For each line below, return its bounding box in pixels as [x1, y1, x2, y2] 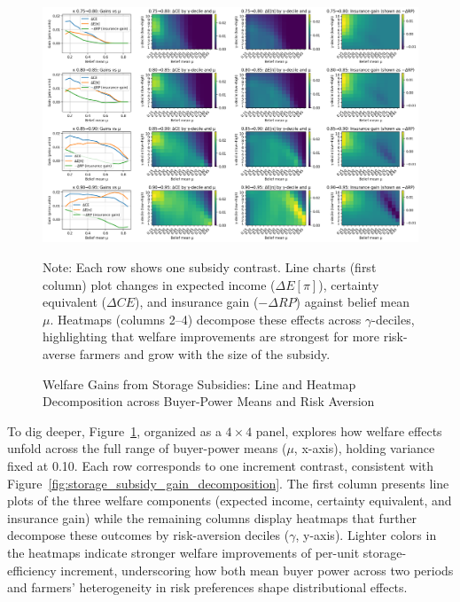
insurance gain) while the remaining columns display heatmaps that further [7, 508, 417, 527]
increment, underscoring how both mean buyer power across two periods [60, 560, 454, 579]
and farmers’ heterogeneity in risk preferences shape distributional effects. [7, 578, 408, 597]
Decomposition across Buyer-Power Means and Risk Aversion [43, 392, 375, 410]
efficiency [7, 560, 57, 579]
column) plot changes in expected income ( [43, 275, 276, 293]
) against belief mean [295, 293, 409, 311]
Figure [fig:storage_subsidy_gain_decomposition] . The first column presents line [7, 473, 449, 492]
